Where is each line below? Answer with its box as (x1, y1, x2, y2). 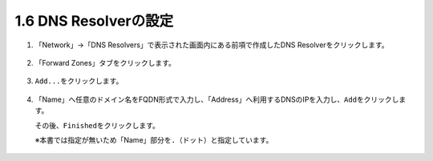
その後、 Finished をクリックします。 (34, 120, 160, 130)
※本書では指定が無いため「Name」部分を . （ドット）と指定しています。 (34, 135, 273, 144)
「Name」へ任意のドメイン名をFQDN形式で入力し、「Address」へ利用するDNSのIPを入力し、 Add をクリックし (34, 95, 399, 104)
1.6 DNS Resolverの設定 (14, 12, 174, 30)
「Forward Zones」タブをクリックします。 (34, 58, 176, 67)
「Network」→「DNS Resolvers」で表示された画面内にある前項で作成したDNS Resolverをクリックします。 (34, 40, 389, 50)
